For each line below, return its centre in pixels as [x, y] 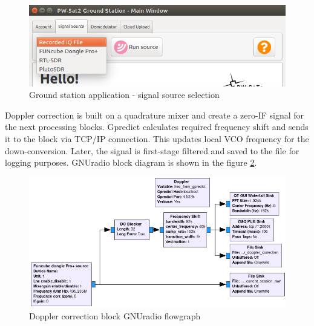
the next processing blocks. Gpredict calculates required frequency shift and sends [157, 127]
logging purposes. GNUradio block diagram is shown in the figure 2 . [131, 162]
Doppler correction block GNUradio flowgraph [115, 315]
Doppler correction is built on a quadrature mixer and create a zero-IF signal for [155, 115]
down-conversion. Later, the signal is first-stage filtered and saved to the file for [152, 150]
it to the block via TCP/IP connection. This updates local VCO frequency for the [157, 139]
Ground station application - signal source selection [124, 95]
